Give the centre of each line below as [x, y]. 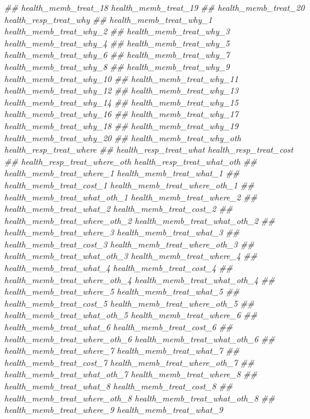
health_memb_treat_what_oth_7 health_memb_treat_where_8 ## [131, 374]
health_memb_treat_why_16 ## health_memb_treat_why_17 [122, 114]
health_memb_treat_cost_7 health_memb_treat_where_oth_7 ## [129, 362]
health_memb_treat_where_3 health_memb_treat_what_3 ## [122, 232]
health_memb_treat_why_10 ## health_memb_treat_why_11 [122, 78]
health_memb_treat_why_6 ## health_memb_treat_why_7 [117, 55]
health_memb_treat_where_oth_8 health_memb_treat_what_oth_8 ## [140, 398]
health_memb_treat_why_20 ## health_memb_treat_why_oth [123, 137]
